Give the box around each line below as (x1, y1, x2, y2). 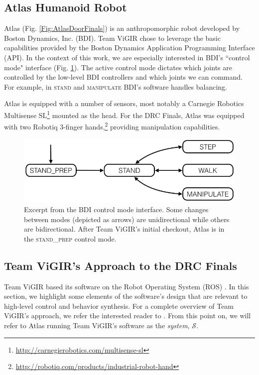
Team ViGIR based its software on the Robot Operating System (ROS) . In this (4, 281, 249, 291)
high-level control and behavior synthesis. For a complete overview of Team (4, 300, 234, 311)
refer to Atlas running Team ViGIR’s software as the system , (4, 320, 190, 330)
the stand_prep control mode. (24, 233, 117, 244)
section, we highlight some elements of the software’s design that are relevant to (4, 291, 248, 301)
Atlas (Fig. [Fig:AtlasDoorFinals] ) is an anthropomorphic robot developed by (4, 23, 240, 33)
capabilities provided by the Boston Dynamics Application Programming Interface (4, 42, 255, 53)
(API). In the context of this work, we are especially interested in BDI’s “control (4, 52, 250, 62)
